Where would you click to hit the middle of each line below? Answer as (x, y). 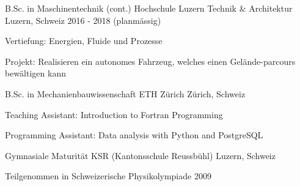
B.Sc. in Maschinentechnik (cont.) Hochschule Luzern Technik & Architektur (149, 8)
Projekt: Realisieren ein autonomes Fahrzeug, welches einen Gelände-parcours (150, 61)
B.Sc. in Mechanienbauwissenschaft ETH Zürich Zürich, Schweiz (125, 93)
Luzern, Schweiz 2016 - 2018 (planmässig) (83, 20)
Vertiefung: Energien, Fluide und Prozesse (84, 41)
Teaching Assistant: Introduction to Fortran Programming (114, 114)
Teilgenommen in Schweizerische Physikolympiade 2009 (108, 176)
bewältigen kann (35, 73)
